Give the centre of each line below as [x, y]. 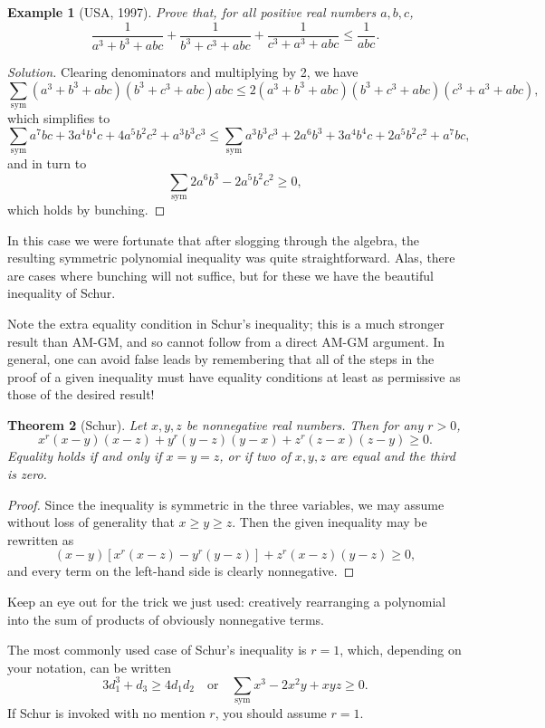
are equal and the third [392, 456]
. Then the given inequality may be [330, 522]
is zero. [27, 474]
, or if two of [255, 456]
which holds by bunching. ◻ [86, 209]
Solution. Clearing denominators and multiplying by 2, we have [183, 72]
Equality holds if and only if [85, 456]
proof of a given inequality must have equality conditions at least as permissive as [234, 376]
